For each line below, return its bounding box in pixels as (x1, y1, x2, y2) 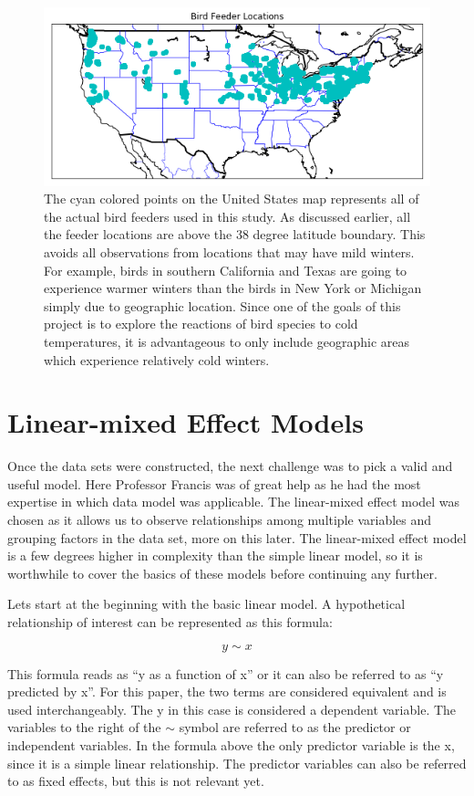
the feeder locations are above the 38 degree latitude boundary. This (44, 225, 426, 244)
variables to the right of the (7, 717, 161, 737)
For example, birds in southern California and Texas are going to (44, 260, 407, 279)
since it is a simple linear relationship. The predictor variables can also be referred (7, 753, 467, 772)
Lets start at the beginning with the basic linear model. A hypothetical (7, 594, 406, 613)
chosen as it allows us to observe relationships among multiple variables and (7, 510, 432, 529)
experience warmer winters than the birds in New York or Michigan (44, 278, 422, 298)
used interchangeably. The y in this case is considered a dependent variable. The (7, 699, 457, 718)
